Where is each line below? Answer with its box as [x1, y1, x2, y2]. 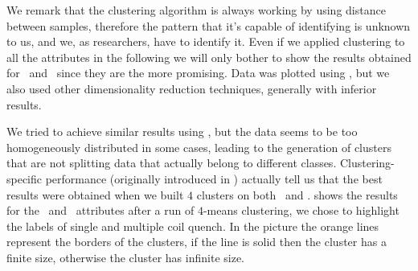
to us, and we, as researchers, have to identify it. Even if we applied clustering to [6, 33, 405, 50]
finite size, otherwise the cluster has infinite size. [6, 248, 244, 265]
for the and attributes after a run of [6, 202, 195, 219]
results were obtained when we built [6, 186, 184, 203]
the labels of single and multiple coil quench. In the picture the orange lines [6, 217, 379, 234]
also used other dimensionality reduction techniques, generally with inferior [6, 80, 377, 96]
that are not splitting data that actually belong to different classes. [6, 154, 337, 171]
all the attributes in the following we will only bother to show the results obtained [6, 48, 412, 65]
